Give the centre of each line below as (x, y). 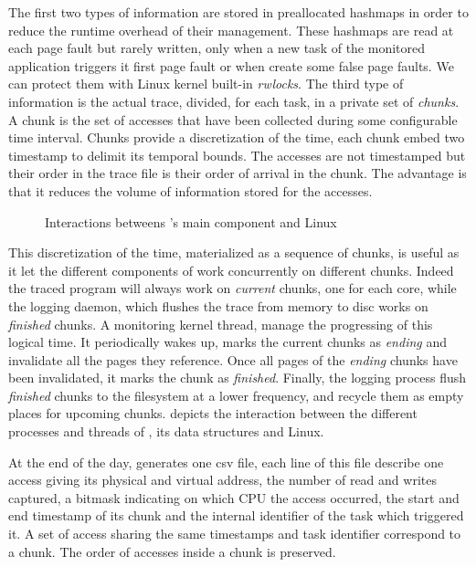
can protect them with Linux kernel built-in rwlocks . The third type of (206, 84)
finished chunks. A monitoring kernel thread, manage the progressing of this (221, 324)
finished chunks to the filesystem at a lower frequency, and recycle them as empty (236, 395)
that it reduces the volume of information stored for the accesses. (190, 190)
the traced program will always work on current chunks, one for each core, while (233, 288)
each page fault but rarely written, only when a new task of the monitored (217, 48)
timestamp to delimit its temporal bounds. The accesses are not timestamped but (237, 155)
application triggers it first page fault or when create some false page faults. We (231, 65)
